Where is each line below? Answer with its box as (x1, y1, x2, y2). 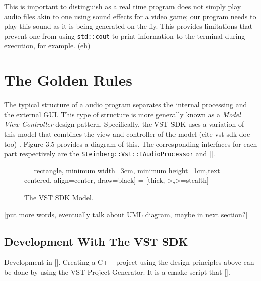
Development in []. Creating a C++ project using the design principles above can (4, 257, 254, 267)
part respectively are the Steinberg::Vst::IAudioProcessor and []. (4, 148, 215, 159)
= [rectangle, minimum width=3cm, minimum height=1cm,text (24, 165, 220, 175)
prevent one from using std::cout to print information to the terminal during (4, 30, 245, 41)
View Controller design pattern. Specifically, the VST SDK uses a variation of (4, 119, 244, 129)
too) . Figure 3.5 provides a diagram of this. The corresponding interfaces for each (4, 138, 257, 149)
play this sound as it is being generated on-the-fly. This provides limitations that (4, 21, 253, 31)
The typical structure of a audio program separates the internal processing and (4, 99, 247, 110)
